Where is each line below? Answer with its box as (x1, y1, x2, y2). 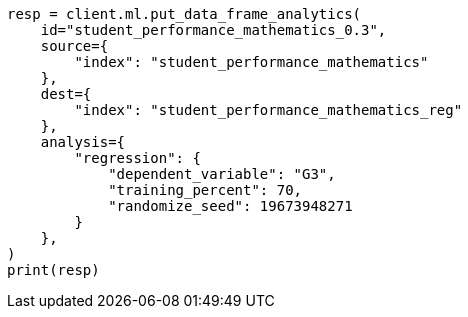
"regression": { (74, 150, 201, 166)
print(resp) (7, 262, 100, 278)
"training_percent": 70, (108, 182, 303, 198)
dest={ (40, 86, 92, 102)
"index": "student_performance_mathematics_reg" (74, 102, 463, 118)
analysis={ (40, 134, 126, 150)
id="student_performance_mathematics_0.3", (40, 22, 387, 38)
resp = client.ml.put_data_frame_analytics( (7, 6, 362, 22)
